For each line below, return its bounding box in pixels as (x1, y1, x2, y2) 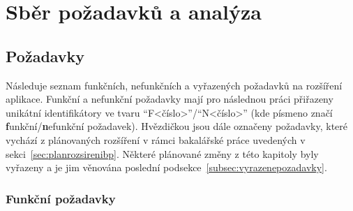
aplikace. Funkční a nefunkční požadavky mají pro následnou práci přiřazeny (6, 92, 333, 106)
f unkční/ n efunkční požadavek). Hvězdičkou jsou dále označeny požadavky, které (6, 119, 348, 133)
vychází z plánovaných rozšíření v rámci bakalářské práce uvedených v (6, 132, 306, 147)
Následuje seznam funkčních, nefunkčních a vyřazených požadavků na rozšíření (6, 78, 343, 92)
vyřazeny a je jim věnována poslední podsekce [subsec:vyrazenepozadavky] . (6, 160, 327, 175)
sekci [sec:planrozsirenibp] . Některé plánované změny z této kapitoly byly (6, 146, 319, 161)
